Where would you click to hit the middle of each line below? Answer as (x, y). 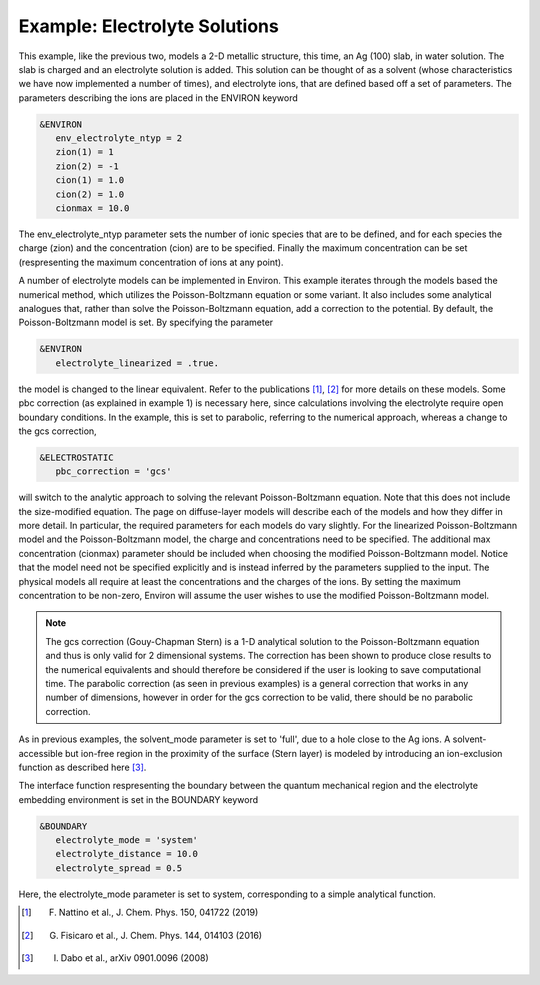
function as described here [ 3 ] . (82, 767)
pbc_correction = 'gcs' (113, 471)
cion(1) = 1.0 (90, 180)
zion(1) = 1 (84, 152)
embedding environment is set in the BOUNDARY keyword (138, 799)
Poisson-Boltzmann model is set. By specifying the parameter (146, 322)
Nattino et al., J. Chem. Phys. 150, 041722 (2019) (158, 912)
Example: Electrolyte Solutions (148, 26)
